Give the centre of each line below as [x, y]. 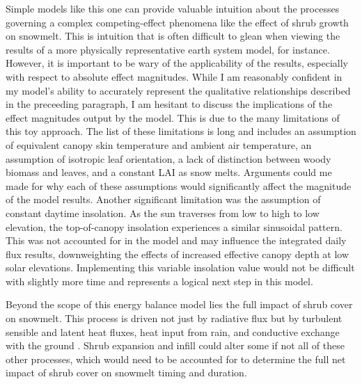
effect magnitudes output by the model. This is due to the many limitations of [173, 117]
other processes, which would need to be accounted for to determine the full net [176, 359]
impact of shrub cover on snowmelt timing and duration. [126, 373]
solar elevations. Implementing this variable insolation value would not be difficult [180, 267]
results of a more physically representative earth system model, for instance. [168, 49]
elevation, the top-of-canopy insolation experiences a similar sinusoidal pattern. [174, 226]
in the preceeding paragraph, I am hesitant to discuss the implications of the [169, 104]
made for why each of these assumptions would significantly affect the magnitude [179, 185]
